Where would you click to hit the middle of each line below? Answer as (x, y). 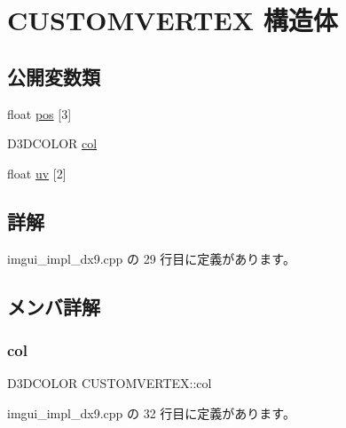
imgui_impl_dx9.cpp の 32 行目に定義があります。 (151, 412)
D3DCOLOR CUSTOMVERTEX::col (110, 383)
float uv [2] (37, 173)
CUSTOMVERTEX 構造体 (173, 20)
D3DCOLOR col (52, 143)
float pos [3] (39, 113)
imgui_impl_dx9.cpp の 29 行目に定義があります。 (151, 258)
